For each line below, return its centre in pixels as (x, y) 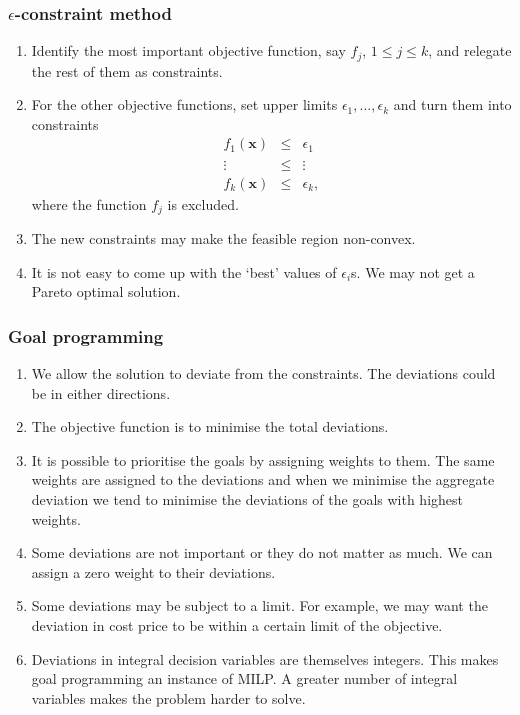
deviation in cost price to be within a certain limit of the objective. (237, 624)
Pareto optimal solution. (106, 291)
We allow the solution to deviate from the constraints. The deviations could (263, 373)
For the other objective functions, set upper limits (184, 104)
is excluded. (203, 203)
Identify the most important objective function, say (188, 50)
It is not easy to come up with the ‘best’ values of (184, 271)
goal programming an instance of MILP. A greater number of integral (244, 678)
